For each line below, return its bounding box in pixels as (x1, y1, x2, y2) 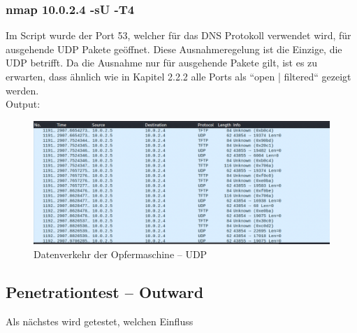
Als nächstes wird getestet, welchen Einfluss (6, 313, 194, 328)
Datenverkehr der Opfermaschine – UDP (34, 246, 207, 261)
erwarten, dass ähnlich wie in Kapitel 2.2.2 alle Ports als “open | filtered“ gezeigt (6, 69, 351, 83)
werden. (6, 83, 39, 97)
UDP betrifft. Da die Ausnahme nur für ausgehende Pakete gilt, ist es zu (6, 55, 318, 70)
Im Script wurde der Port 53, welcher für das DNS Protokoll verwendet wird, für (6, 28, 351, 43)
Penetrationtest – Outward (6, 281, 204, 302)
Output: (6, 97, 41, 111)
